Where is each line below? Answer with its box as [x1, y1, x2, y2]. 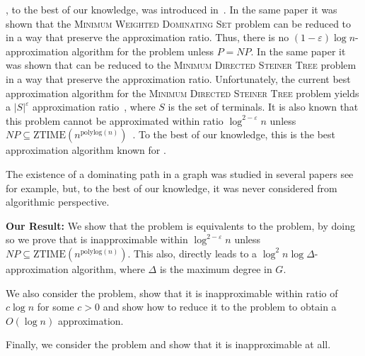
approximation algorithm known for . [6, 143, 166, 157]
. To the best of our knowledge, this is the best [132, 127, 335, 142]
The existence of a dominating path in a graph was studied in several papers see [6, 166, 354, 181]
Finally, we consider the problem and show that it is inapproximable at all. [6, 337, 331, 352]
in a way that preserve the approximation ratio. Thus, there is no [6, 30, 289, 45]
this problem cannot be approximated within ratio [6, 113, 224, 128]
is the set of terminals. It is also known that [168, 99, 359, 114]
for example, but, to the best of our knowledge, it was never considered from [6, 180, 337, 195]
